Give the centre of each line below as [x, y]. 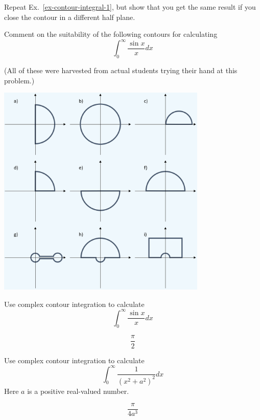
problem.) [19, 80]
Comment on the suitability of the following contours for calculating [111, 34]
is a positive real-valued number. [78, 391]
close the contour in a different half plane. [70, 17]
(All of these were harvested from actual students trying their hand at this [121, 70]
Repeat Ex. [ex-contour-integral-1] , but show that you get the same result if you [130, 7]
